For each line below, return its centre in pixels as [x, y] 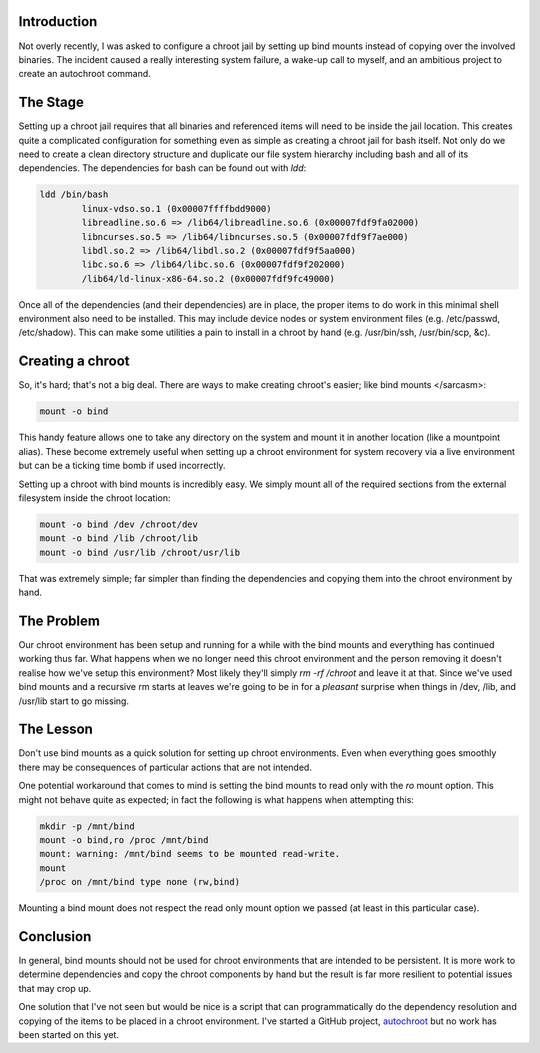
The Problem [59, 620]
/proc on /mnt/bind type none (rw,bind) [139, 882]
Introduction [58, 21]
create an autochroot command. [85, 74]
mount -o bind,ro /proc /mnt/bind [124, 839]
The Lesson [56, 729]
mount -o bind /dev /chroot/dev [119, 524]
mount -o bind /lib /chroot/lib [119, 538]
